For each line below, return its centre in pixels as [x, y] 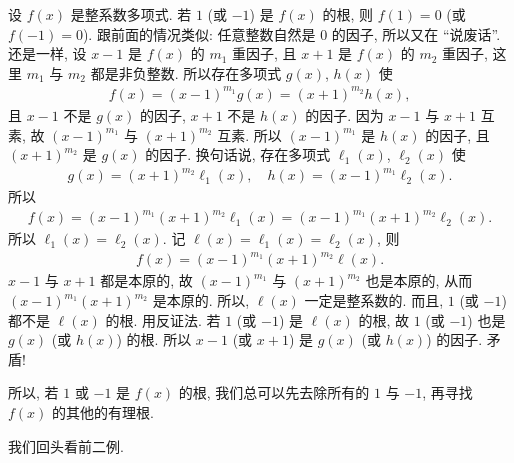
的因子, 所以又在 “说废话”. [416, 33]
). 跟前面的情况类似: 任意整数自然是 [199, 33]
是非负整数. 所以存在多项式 [193, 72]
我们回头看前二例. [66, 445]
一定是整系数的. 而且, [374, 300]
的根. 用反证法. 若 [163, 319]
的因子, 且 [457, 134]
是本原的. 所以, [201, 300]
